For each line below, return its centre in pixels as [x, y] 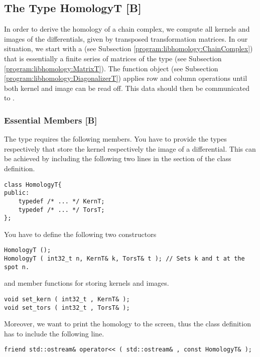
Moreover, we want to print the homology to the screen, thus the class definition [127, 324]
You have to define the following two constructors [80, 234]
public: [17, 193]
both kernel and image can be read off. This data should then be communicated [127, 88]
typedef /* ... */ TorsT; [61, 210]
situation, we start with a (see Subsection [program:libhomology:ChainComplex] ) [128, 48]
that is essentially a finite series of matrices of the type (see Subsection [113, 58]
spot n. [17, 267]
